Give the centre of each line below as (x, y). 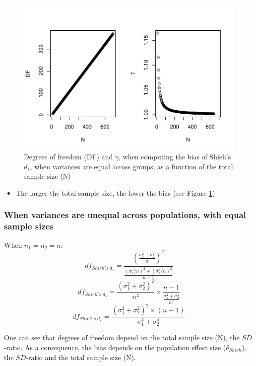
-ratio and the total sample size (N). (81, 357)
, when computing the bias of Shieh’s (175, 157)
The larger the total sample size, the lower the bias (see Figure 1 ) (115, 192)
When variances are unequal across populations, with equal (125, 215)
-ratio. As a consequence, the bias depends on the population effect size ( (115, 347)
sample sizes (29, 226)
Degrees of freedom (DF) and (68, 157)
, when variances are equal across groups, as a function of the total (131, 166)
